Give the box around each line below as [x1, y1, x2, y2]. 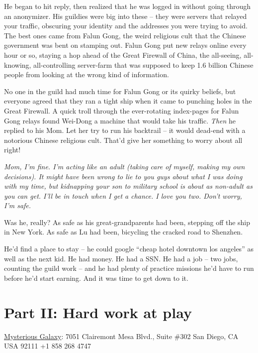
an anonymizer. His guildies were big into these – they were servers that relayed [4, 10, 247, 21]
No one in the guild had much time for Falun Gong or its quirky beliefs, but [4, 86, 236, 96]
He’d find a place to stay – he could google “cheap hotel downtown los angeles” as [4, 243, 254, 254]
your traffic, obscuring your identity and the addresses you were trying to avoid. [4, 20, 248, 31]
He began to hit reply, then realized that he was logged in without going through [4, 1, 251, 11]
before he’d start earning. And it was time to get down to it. [4, 272, 188, 283]
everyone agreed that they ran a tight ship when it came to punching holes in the [4, 96, 252, 106]
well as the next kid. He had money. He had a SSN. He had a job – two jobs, [4, 253, 238, 263]
